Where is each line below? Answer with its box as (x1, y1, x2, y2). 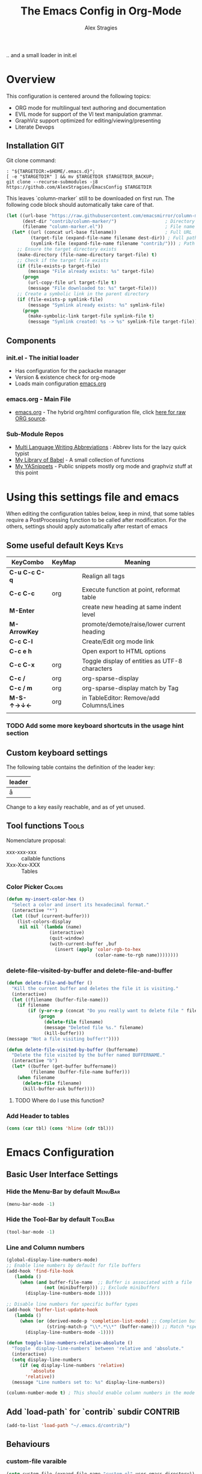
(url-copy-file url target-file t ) (28, 280, 117, 286)
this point (14, 469, 38, 476)
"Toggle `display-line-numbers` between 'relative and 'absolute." (11, 1345, 185, 1352)
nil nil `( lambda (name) (19, 924, 82, 930)
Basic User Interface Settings (6, 1169, 118, 1179)
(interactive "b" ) (11, 1058, 58, 1064)
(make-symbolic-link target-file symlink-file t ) (28, 313, 155, 319)
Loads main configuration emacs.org (14, 380, 106, 387)
